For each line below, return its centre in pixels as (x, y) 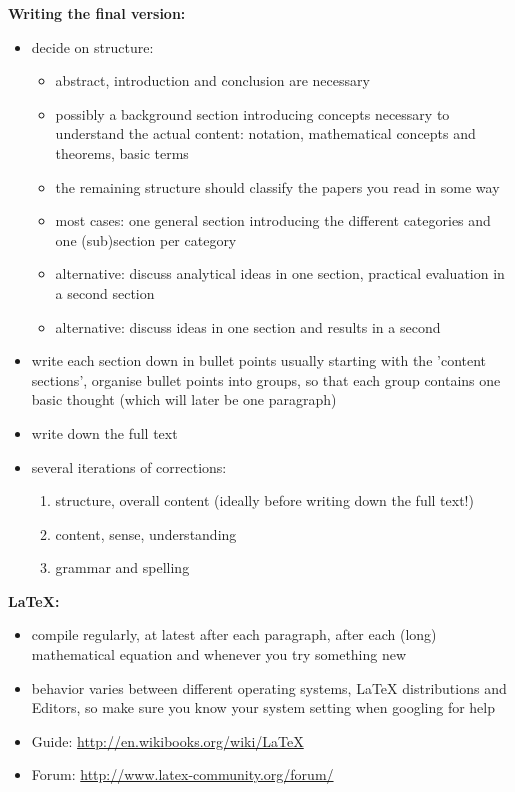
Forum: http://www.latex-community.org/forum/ (182, 774)
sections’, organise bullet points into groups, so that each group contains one (266, 379)
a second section (105, 292)
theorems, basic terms (122, 152)
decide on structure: (92, 46)
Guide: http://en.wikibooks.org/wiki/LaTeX (167, 740)
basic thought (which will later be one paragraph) (184, 399)
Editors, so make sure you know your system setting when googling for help (263, 707)
